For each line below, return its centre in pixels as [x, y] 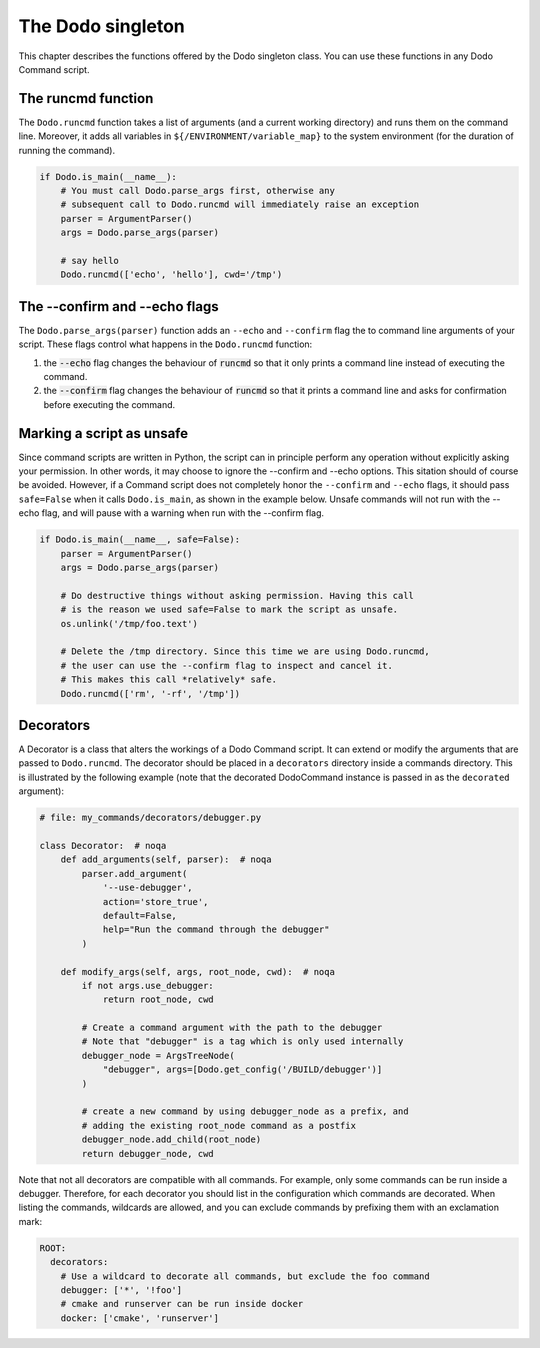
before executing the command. [109, 404]
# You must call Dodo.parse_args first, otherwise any [197, 190]
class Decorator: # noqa [103, 845]
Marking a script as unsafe [103, 433]
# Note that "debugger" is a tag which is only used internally [242, 1041]
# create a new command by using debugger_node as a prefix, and [245, 1111]
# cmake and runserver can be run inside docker [182, 1304]
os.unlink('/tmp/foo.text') [129, 623]
